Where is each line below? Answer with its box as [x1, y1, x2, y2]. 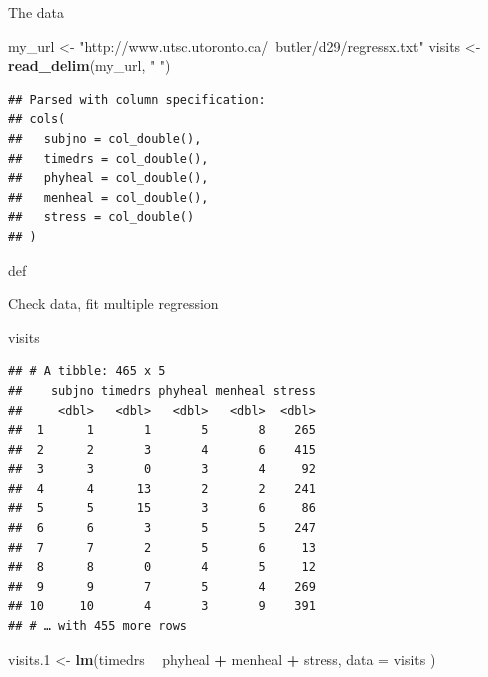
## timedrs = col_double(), [8, 151, 209, 166]
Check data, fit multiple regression [8, 293, 219, 314]
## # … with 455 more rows [8, 619, 187, 634]
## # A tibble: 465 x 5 [8, 364, 166, 379]
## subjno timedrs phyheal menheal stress [8, 383, 316, 398]
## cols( [8, 112, 66, 127]
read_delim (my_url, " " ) [8, 55, 171, 76]
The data [8, 2, 64, 22]
